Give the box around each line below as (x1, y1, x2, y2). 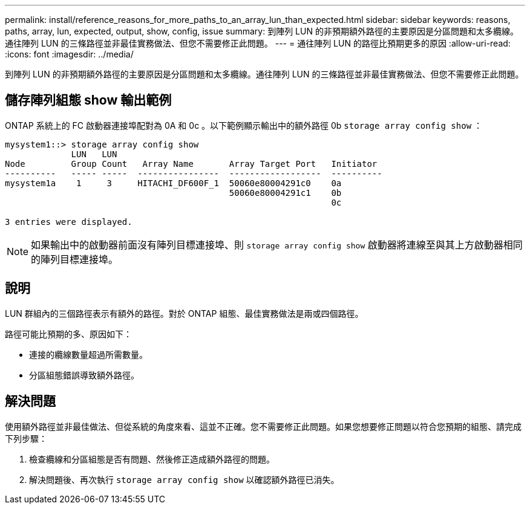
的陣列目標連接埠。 (31, 253, 119, 265)
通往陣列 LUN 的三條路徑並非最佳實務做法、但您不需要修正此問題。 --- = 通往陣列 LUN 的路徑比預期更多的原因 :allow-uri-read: (5, 38, 511, 48)
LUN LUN (71, 149, 117, 159)
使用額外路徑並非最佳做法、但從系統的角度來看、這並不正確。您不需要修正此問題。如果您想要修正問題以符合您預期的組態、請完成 (5, 421, 522, 432)
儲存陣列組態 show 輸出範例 (5, 92, 172, 108)
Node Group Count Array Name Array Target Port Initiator (5, 158, 378, 169)
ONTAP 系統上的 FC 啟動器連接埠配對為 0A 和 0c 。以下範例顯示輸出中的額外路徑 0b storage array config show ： (5, 120, 483, 131)
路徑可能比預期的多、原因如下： (5, 328, 132, 339)
